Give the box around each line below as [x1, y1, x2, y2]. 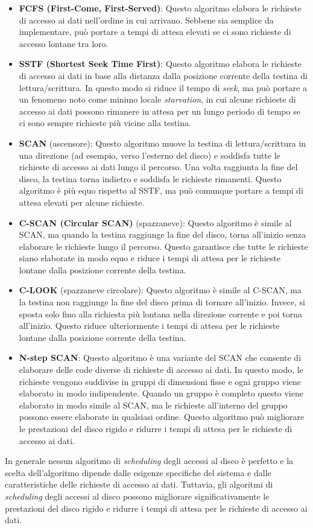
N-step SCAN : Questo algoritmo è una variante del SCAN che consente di [19, 351, 302, 364]
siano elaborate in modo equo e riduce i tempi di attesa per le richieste [19, 252, 280, 264]
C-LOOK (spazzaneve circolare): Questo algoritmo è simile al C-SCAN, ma [19, 284, 302, 296]
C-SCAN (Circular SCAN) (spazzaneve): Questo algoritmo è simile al [19, 216, 292, 229]
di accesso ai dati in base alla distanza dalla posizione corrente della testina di [19, 69, 308, 81]
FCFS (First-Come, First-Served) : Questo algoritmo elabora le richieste [19, 2, 302, 14]
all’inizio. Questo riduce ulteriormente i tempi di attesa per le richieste [19, 319, 280, 332]
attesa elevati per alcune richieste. [19, 196, 145, 208]
